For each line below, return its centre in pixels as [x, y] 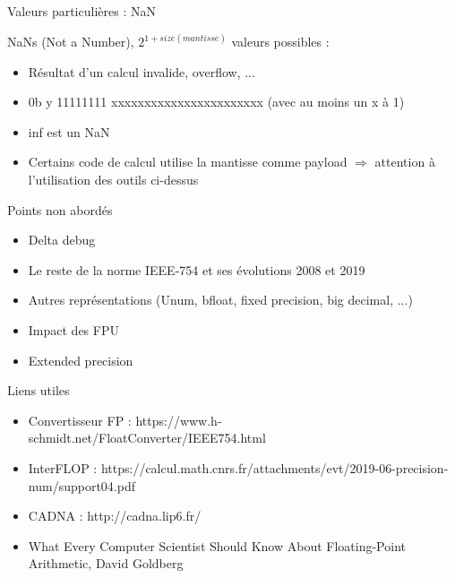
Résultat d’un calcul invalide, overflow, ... [142, 71]
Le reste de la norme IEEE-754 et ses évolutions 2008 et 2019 [197, 269]
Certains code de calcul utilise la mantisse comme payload [188, 162]
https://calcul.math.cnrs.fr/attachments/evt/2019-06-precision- [275, 467]
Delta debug [62, 240]
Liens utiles [39, 390]
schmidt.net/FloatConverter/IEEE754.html [147, 438]
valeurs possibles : [280, 42]
